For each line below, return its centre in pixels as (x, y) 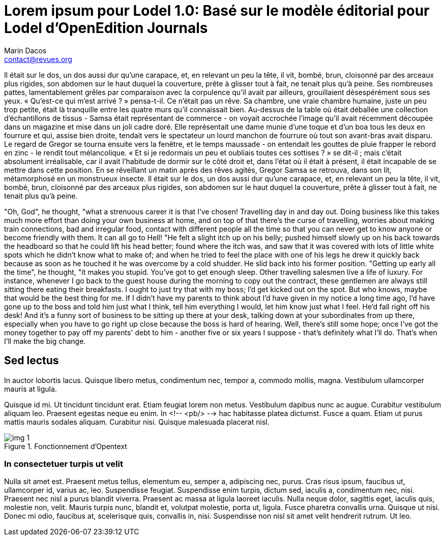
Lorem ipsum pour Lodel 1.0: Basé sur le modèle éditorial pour (217, 11)
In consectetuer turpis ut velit (64, 464)
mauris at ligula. (31, 389)
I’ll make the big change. (45, 341)
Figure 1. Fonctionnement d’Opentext (66, 446)
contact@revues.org (38, 59)
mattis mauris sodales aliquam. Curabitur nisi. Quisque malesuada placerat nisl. (137, 422)
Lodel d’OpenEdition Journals (106, 28)
